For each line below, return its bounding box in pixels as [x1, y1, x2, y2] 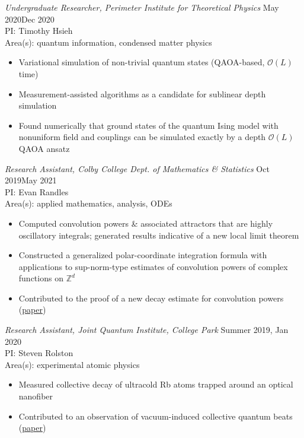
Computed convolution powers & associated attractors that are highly [18, 217, 273, 229]
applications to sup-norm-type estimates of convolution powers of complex [18, 260, 288, 272]
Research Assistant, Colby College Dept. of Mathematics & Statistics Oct [5, 162, 270, 174]
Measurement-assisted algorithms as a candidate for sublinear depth [18, 87, 266, 100]
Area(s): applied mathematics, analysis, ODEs [5, 197, 172, 210]
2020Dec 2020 [5, 12, 55, 25]
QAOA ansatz [18, 142, 70, 154]
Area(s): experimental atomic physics [5, 358, 140, 370]
